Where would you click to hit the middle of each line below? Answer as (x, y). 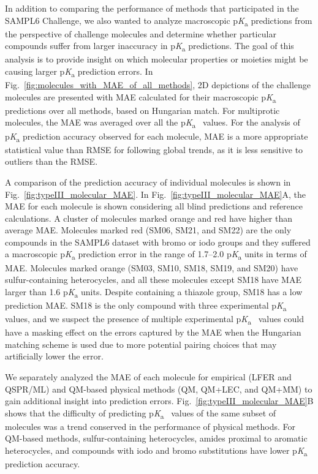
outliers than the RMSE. (51, 161)
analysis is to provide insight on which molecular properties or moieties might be (157, 59)
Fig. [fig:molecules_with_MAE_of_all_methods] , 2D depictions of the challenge (158, 85)
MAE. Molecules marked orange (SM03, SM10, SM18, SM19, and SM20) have (152, 267)
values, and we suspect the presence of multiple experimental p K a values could (155, 319)
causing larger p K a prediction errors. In (79, 72)
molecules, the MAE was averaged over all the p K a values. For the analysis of (153, 123)
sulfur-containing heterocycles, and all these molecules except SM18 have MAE (153, 280)
